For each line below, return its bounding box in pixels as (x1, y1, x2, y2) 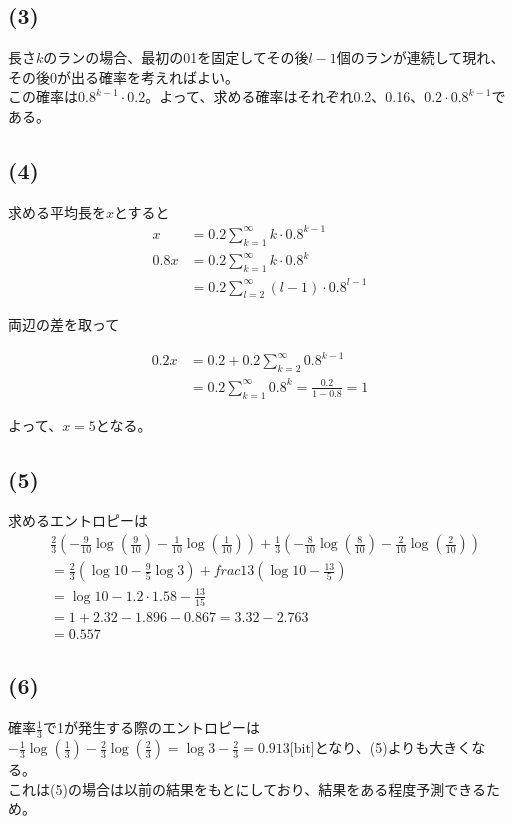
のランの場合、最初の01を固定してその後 (43, 47, 309, 68)
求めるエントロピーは (8, 510, 148, 531)
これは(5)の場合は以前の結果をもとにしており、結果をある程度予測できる (8, 778, 486, 799)
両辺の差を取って (8, 314, 120, 335)
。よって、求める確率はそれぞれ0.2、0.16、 (145, 86, 425, 107)
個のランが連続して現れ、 (336, 47, 505, 68)
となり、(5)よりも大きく (314, 737, 472, 758)
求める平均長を (8, 201, 106, 222)
